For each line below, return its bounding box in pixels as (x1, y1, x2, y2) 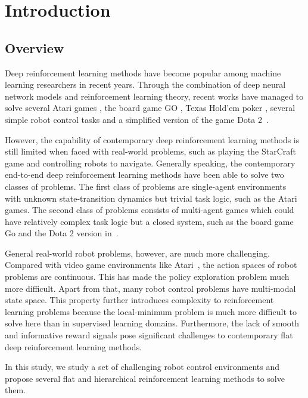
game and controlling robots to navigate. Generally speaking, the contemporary (5, 156, 295, 169)
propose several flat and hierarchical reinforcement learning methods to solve (5, 372, 285, 384)
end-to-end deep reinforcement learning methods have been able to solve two (5, 168, 284, 181)
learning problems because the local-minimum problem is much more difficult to (5, 305, 297, 317)
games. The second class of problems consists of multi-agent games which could (5, 203, 294, 216)
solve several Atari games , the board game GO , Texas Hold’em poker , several (5, 101, 295, 114)
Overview (5, 38, 64, 57)
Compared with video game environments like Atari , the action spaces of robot (5, 258, 297, 271)
